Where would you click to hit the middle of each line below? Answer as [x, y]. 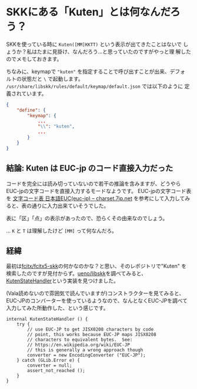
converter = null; [50, 365]
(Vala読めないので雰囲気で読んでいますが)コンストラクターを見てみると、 [95, 293]
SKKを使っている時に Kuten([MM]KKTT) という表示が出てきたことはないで [94, 44]
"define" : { [31, 110]
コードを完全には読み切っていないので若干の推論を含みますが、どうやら [94, 184]
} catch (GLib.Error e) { [49, 360]
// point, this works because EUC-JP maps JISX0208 [92, 335]
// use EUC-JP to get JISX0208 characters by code [91, 330]
